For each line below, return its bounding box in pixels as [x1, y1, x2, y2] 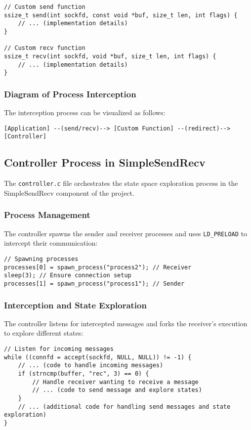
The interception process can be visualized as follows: [4, 107, 166, 118]
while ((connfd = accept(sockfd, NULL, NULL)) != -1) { [4, 353, 192, 361]
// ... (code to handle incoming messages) [18, 362, 164, 369]
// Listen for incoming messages [4, 345, 114, 352]
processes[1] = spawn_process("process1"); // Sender [4, 280, 185, 287]
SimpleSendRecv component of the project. [4, 187, 134, 198]
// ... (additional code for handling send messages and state [18, 403, 231, 410]
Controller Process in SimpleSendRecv [4, 155, 206, 170]
